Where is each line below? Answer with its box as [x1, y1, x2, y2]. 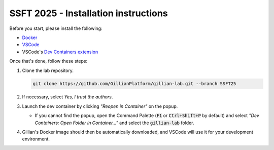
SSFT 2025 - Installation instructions [9, 8, 168, 19]
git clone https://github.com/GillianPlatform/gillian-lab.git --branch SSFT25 [32, 81, 236, 87]
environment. [22, 136, 50, 142]
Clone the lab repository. [22, 67, 74, 73]
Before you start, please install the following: [9, 25, 102, 31]
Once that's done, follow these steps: [9, 58, 88, 64]
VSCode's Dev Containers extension [22, 49, 98, 55]
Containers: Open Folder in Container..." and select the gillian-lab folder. [35, 120, 194, 126]
